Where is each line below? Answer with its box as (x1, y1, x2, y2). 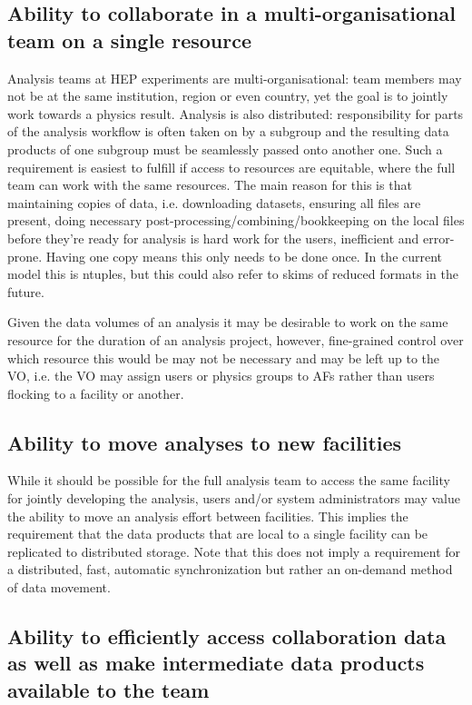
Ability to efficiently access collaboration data (7, 622, 447, 650)
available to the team (7, 675, 210, 703)
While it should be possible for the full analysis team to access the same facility (7, 471, 450, 490)
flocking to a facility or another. (7, 383, 184, 402)
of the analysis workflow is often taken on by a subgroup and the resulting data (7, 122, 449, 141)
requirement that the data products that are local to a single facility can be (7, 524, 428, 543)
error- (423, 228, 455, 247)
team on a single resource (7, 25, 252, 54)
